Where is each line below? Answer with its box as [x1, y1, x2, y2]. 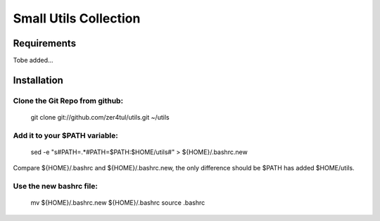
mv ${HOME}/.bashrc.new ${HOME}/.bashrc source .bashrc [30, 198, 205, 207]
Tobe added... [13, 56, 53, 65]
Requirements [13, 37, 77, 49]
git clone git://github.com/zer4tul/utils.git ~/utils [30, 113, 170, 122]
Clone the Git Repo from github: [13, 96, 123, 106]
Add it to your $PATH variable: [13, 130, 119, 140]
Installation [13, 74, 63, 86]
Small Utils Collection [13, 11, 141, 26]
